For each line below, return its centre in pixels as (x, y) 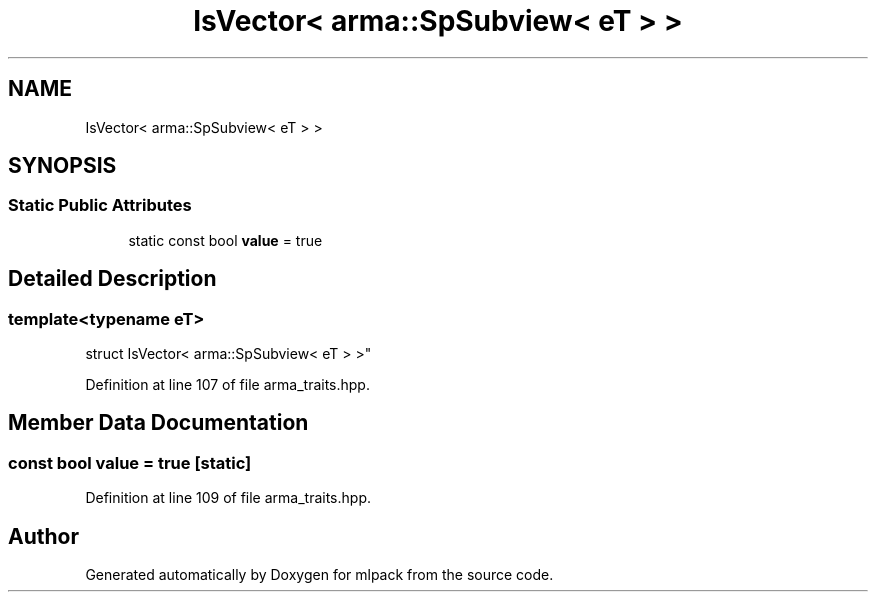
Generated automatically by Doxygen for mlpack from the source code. (319, 575)
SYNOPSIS (62, 166)
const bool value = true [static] (130, 462)
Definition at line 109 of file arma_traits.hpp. (228, 498)
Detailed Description (112, 279)
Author (43, 536)
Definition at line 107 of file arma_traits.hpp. (227, 385)
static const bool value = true (225, 240)
